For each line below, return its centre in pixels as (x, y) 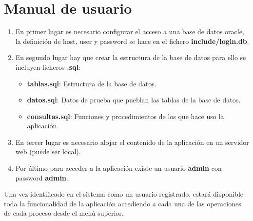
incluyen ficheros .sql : (48, 67)
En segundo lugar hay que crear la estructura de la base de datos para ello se (131, 57)
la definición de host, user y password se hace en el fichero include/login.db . (132, 41)
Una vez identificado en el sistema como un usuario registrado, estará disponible (124, 194)
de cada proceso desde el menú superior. (64, 213)
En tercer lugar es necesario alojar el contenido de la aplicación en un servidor (132, 142)
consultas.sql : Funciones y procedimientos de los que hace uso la (126, 116)
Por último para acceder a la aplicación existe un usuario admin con (118, 168)
